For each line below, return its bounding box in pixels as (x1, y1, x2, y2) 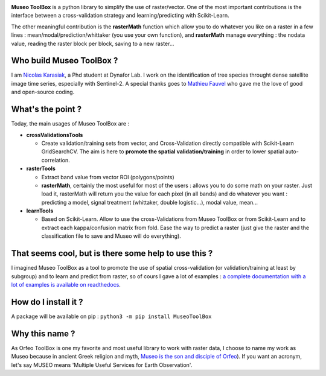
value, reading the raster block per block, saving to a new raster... (11, 40, 174, 47)
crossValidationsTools (26, 131, 83, 138)
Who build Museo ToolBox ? (11, 56, 118, 66)
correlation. (41, 156, 71, 164)
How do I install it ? (11, 296, 84, 307)
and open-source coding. (11, 88, 75, 96)
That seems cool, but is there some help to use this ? (11, 248, 213, 259)
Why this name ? (11, 328, 75, 339)
